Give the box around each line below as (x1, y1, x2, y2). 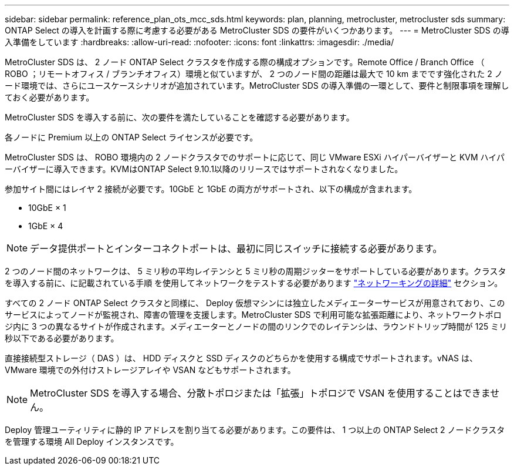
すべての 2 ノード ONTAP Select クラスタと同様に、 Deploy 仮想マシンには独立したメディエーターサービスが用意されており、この (5, 298, 505, 308)
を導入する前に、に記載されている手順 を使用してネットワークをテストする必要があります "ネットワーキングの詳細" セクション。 (5, 278, 503, 288)
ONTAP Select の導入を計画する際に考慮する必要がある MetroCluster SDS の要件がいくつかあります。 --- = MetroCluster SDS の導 (5, 25, 509, 35)
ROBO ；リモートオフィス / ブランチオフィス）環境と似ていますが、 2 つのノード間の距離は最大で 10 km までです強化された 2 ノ (5, 69, 503, 79)
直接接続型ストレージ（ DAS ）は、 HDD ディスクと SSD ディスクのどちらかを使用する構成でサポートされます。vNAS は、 (5, 353, 478, 363)
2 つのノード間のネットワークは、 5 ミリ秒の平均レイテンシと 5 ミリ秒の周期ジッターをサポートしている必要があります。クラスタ (5, 266, 506, 276)
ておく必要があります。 (5, 92, 94, 102)
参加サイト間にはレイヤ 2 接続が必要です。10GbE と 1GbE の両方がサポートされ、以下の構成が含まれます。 (5, 184, 417, 194)
